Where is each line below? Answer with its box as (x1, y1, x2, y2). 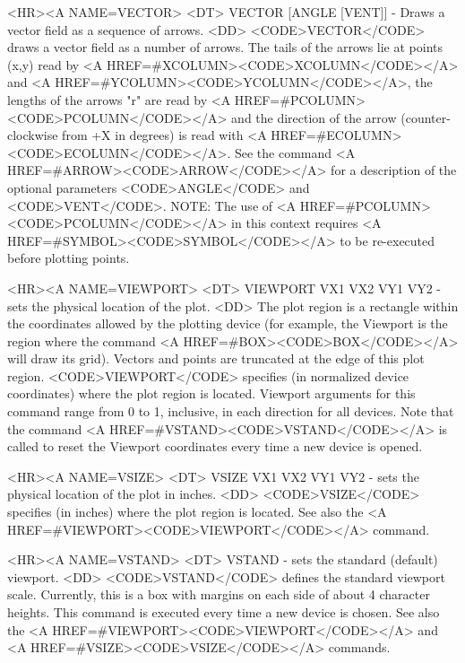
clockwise (7, 126, 58, 144)
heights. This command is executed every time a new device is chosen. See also (7, 603, 440, 621)
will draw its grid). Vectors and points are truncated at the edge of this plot (7, 349, 425, 368)
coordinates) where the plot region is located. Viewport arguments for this (7, 384, 416, 403)
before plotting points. (7, 249, 130, 267)
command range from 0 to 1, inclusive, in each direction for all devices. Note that (7, 402, 454, 421)
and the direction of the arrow (231, 108, 397, 126)
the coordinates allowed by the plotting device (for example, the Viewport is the (7, 314, 448, 333)
